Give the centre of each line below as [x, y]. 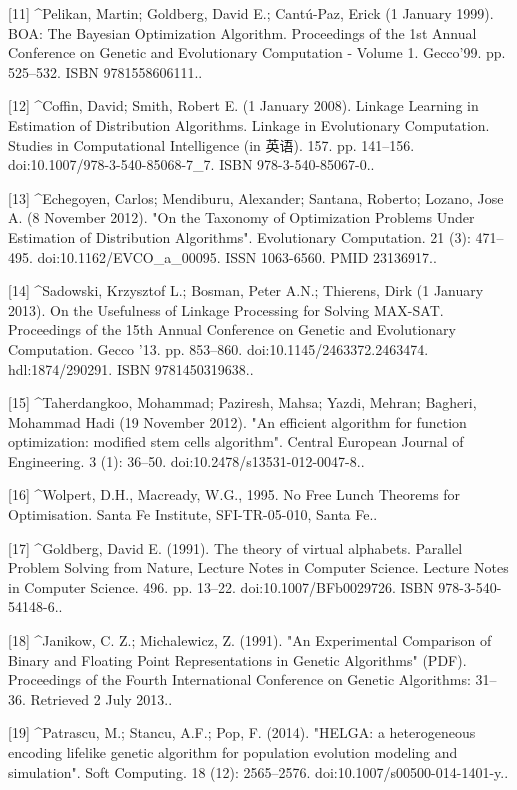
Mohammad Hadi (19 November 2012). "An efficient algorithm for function [237, 421]
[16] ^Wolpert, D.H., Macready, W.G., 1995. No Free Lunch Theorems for [234, 494]
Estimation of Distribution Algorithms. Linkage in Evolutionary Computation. [249, 124]
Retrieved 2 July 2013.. [101, 698]
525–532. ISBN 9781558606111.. [105, 71]
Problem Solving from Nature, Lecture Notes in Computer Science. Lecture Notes [258, 567]
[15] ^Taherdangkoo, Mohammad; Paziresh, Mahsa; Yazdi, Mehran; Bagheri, [242, 402]
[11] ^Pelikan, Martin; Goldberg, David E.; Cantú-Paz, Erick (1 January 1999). [251, 13]
